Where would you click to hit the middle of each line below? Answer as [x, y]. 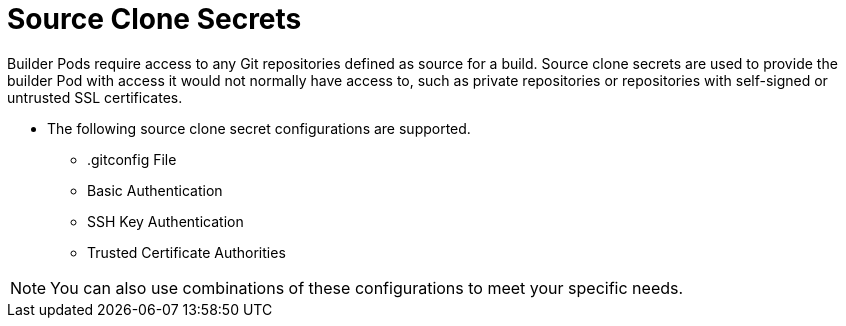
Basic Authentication [155, 190]
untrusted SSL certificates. [95, 97]
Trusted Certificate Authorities [186, 252]
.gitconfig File [132, 159]
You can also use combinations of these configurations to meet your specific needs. [367, 287]
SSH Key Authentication [165, 221]
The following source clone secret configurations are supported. [259, 128]
